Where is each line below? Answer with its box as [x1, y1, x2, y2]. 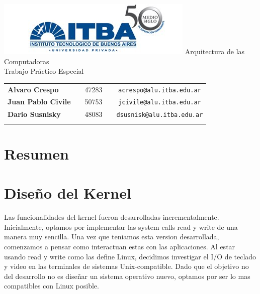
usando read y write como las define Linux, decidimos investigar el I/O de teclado [4, 251, 256, 261]
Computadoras [4, 56, 49, 66]
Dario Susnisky [8, 109, 61, 119]
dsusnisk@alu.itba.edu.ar [116, 111, 203, 119]
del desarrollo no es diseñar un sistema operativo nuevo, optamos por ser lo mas [4, 270, 250, 281]
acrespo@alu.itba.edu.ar [118, 86, 201, 94]
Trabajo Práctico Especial [4, 66, 84, 76]
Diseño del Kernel [4, 183, 131, 203]
